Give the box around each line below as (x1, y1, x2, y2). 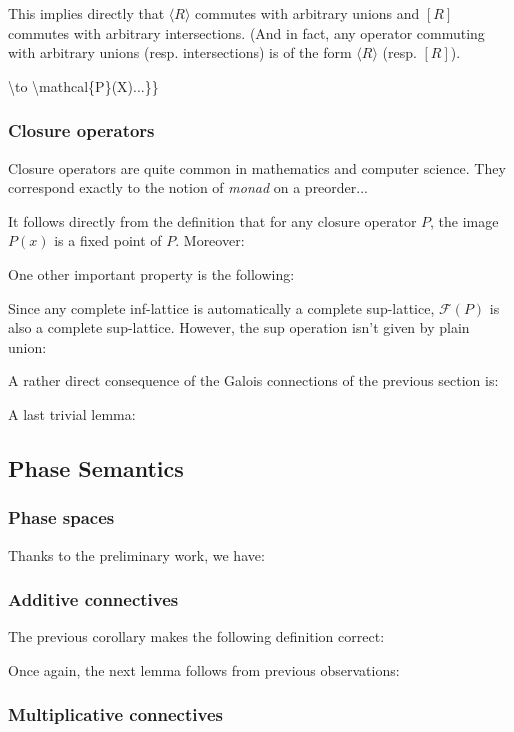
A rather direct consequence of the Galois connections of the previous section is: (8, 370, 499, 391)
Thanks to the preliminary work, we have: (8, 544, 265, 565)
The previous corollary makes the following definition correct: (8, 626, 385, 647)
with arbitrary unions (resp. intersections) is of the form (8, 42, 352, 63)
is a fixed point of (54, 230, 162, 251)
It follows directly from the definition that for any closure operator (8, 210, 417, 231)
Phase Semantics (8, 452, 184, 483)
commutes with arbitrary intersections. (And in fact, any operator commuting (8, 22, 485, 43)
